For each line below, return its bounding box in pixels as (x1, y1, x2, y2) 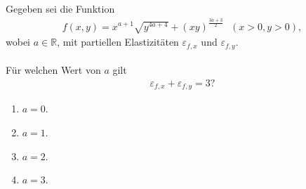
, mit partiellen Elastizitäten (57, 34, 179, 49)
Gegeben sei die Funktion (6, 1, 115, 16)
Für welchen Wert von (6, 63, 101, 77)
